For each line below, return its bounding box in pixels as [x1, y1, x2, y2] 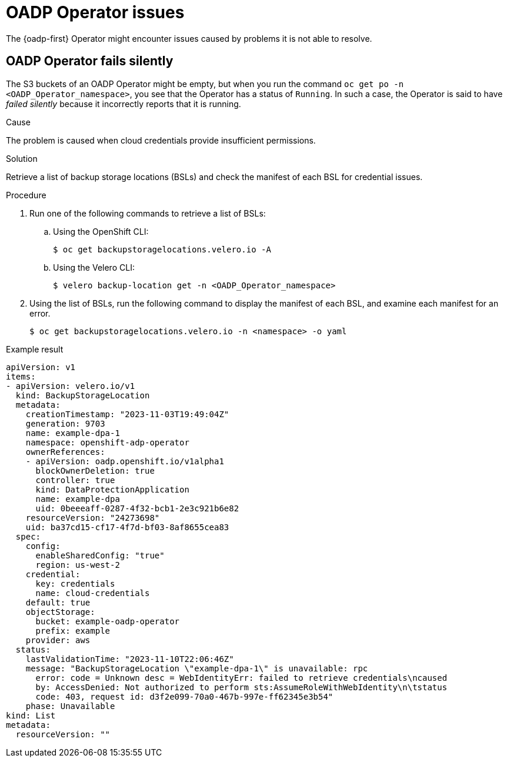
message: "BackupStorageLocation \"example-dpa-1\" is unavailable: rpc [25, 663, 368, 673]
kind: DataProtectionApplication [35, 484, 189, 494]
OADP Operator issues [6, 2, 185, 22]
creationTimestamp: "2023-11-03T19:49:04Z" [25, 409, 229, 419]
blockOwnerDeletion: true [35, 465, 155, 475]
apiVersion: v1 [6, 362, 76, 372]
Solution [6, 153, 38, 164]
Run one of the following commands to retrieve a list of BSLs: [29, 208, 266, 218]
